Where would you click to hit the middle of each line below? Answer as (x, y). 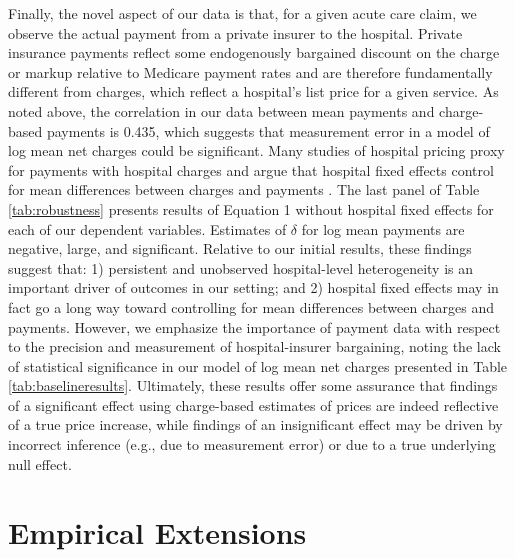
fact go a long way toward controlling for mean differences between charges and (251, 306)
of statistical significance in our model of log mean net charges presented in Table (258, 365)
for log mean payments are (383, 228)
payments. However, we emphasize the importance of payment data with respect (254, 326)
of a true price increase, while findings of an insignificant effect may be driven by (255, 424)
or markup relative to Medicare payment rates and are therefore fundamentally (250, 71)
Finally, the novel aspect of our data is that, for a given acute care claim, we (242, 13)
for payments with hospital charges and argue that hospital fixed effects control (251, 169)
